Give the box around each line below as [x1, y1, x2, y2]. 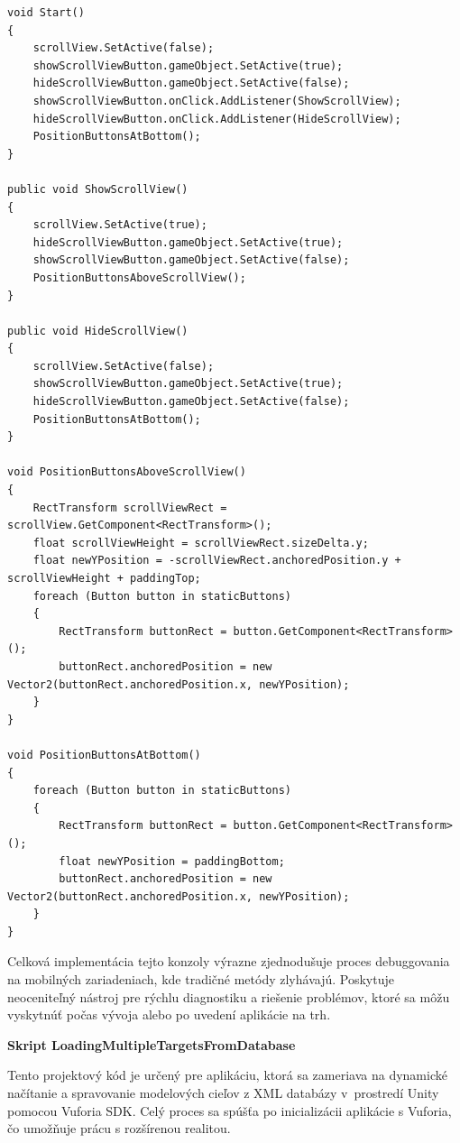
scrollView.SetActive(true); [32, 218, 207, 232]
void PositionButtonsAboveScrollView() [7, 465, 246, 479]
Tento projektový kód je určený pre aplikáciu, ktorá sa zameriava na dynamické [7, 1065, 447, 1084]
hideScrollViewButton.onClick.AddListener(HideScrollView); [32, 112, 401, 125]
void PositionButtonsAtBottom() [7, 748, 201, 761]
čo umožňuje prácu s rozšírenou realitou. [7, 1119, 231, 1138]
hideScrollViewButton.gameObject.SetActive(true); [32, 235, 344, 249]
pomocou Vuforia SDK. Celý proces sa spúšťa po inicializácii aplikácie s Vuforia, [7, 1101, 452, 1120]
